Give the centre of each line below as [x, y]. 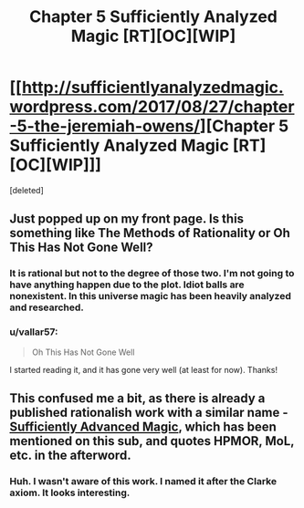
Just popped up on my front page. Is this [127, 219]
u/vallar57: [34, 332]
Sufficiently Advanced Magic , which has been [143, 426]
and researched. [47, 307]
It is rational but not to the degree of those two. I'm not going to [152, 274]
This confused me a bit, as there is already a [137, 398]
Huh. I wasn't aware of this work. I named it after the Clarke [143, 481]
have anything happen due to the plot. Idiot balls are [127, 285]
